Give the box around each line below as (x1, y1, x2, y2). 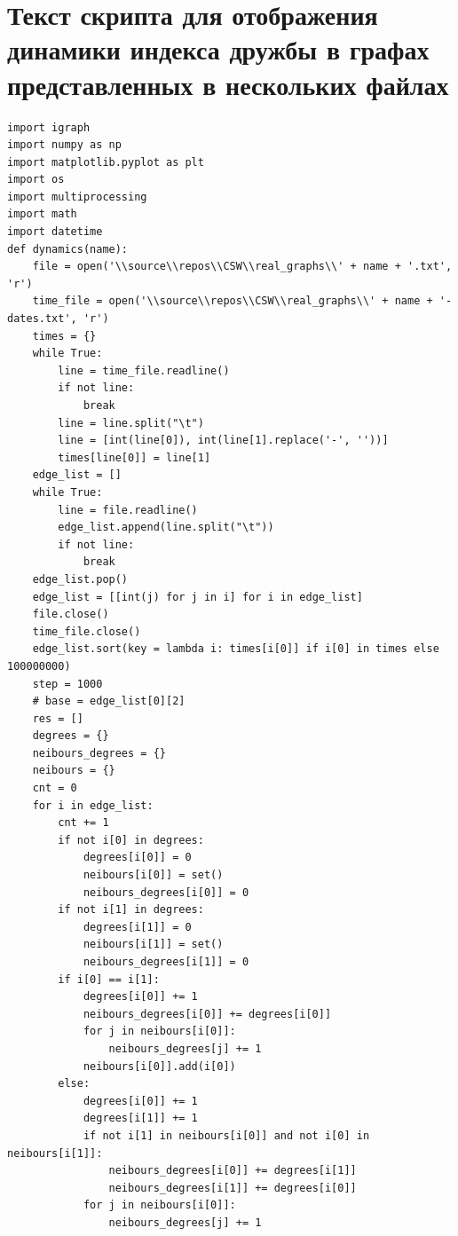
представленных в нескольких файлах (7, 66, 449, 102)
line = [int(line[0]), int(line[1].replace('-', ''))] (58, 434, 389, 447)
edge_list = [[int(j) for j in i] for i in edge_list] (32, 590, 363, 603)
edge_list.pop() (32, 572, 129, 586)
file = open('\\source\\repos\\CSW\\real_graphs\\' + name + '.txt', (32, 260, 453, 273)
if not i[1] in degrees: (58, 903, 204, 917)
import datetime (7, 225, 103, 239)
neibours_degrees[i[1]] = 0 (83, 956, 249, 968)
